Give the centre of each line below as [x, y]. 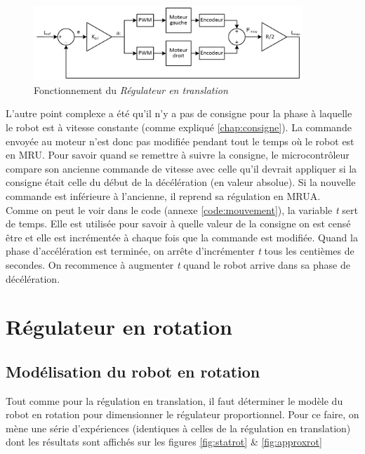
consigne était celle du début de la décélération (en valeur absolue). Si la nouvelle [181, 182]
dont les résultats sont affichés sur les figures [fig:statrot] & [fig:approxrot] [164, 442]
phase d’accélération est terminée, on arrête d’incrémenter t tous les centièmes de [180, 251]
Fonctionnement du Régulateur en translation [131, 89]
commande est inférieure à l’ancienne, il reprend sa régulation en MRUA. [163, 195]
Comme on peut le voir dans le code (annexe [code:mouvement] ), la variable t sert [182, 209]
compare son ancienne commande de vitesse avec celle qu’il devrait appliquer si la [181, 168]
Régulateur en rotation [119, 327]
